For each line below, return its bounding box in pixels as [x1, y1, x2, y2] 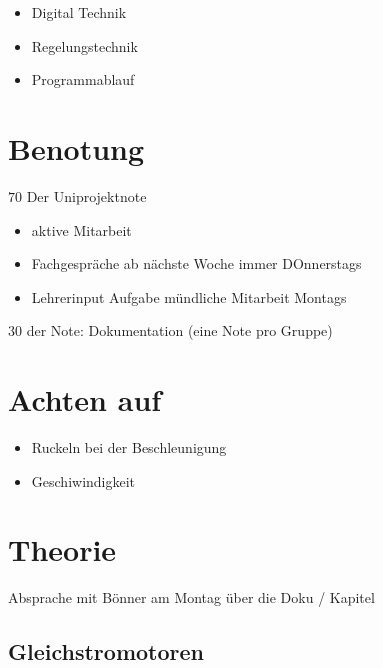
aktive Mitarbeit [31, 219, 132, 240]
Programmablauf [31, 69, 135, 90]
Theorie [8, 529, 117, 570]
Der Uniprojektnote [26, 185, 147, 206]
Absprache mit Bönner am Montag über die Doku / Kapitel [8, 587, 375, 608]
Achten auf [8, 379, 162, 420]
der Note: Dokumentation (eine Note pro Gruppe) [26, 320, 333, 341]
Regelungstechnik [31, 35, 138, 56]
